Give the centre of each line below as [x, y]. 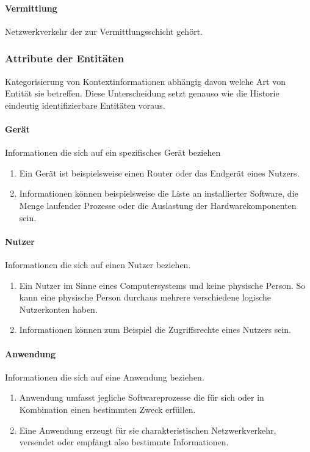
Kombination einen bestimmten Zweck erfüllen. [107, 409]
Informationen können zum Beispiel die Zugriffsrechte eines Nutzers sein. [155, 330]
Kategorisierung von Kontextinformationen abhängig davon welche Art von [145, 81]
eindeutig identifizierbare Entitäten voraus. [85, 105]
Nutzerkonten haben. [58, 309]
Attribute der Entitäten [65, 58]
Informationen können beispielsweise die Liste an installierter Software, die [159, 193]
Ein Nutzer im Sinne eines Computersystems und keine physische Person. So [162, 285]
